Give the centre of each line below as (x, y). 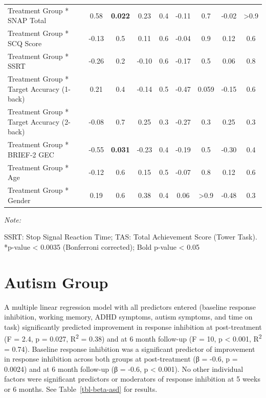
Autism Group (56, 282)
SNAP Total (27, 20)
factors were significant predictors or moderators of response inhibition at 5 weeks (132, 379)
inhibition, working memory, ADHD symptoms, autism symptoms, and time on (128, 317)
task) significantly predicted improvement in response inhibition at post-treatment (133, 326)
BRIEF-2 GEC (31, 154)
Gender (19, 200)
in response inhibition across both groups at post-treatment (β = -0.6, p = (121, 359)
